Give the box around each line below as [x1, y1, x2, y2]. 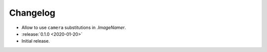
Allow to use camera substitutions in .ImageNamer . [21, 25, 126, 30]
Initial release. [21, 38, 50, 44]
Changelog [9, 7, 55, 18]
